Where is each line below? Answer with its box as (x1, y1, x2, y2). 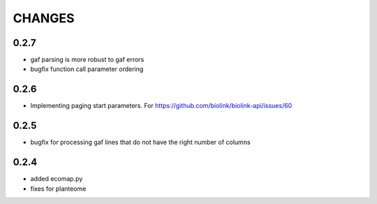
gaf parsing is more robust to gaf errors (30, 56, 145, 64)
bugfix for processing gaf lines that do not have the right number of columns (30, 138, 251, 146)
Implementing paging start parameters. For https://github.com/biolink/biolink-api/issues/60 (30, 102, 293, 110)
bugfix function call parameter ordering (30, 65, 144, 73)
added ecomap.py (30, 175, 83, 183)
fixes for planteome (30, 185, 87, 193)
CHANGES (13, 10, 75, 26)
